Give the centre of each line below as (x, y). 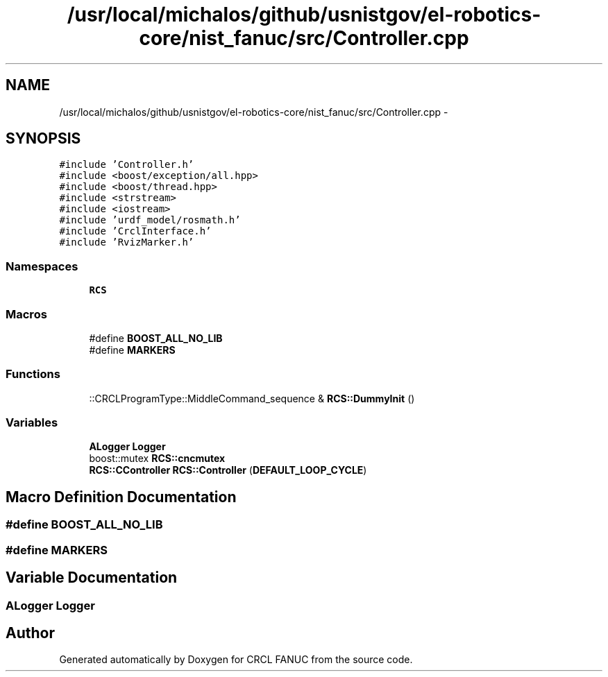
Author (30, 633)
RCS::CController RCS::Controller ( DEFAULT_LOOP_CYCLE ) (228, 470)
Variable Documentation (92, 578)
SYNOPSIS (43, 139)
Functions (33, 374)
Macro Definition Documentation (121, 497)
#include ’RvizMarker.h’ (127, 242)
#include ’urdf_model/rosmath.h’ (150, 220)
